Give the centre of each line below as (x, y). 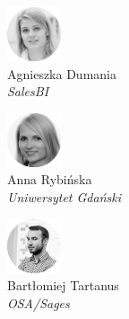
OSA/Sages (39, 302)
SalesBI (28, 91)
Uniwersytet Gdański (64, 196)
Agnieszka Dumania (62, 73)
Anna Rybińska (50, 179)
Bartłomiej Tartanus (63, 285)
